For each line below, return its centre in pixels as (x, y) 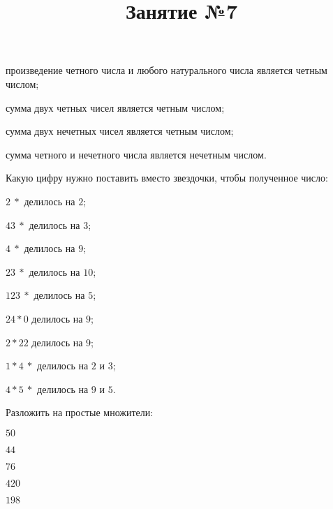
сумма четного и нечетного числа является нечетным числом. (136, 154)
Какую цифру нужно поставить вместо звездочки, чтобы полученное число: (167, 178)
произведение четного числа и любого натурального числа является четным (166, 70)
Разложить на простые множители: (80, 412)
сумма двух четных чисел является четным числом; (115, 107)
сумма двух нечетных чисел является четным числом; (120, 131)
